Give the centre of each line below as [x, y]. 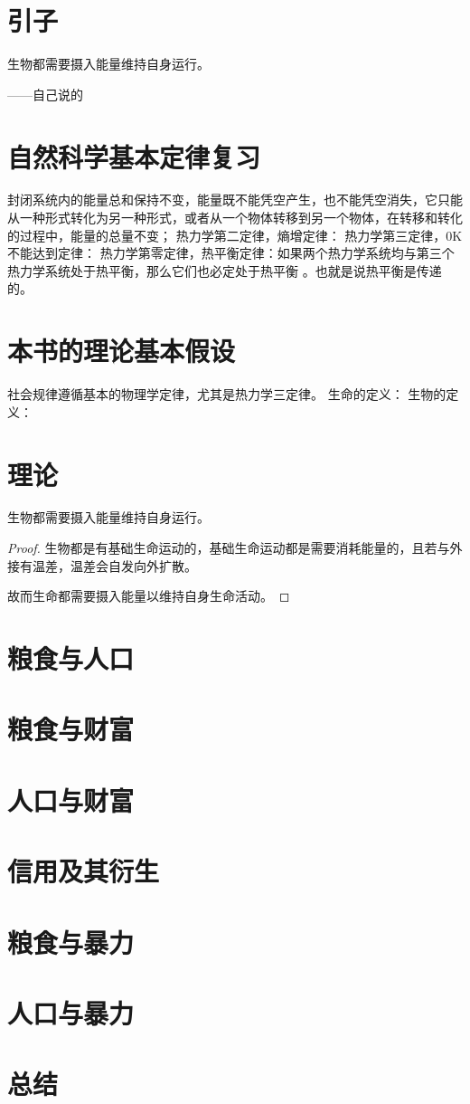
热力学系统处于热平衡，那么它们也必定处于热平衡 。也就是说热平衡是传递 [225, 270]
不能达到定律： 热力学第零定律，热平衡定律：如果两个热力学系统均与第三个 [231, 253]
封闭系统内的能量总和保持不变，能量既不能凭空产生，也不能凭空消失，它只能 [235, 200]
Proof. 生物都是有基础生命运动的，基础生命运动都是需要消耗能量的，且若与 [229, 548]
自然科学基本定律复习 [134, 156]
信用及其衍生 [84, 871]
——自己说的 [45, 94]
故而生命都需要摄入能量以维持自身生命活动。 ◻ [149, 596]
